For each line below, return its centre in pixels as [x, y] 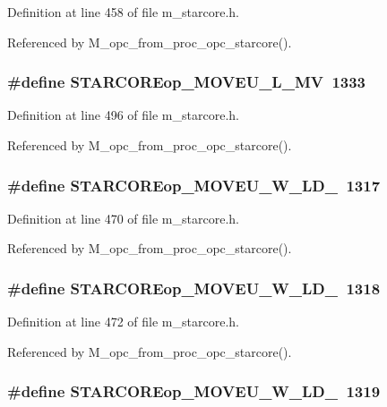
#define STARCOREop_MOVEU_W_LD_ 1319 [194, 391]
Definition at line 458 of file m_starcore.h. [123, 12]
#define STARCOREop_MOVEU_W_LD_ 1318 [194, 288]
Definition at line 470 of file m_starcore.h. [123, 218]
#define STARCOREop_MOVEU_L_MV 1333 [187, 82]
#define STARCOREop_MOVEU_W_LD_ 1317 [194, 185]
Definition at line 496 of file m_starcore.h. [123, 115]
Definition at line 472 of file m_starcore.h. [123, 322]
